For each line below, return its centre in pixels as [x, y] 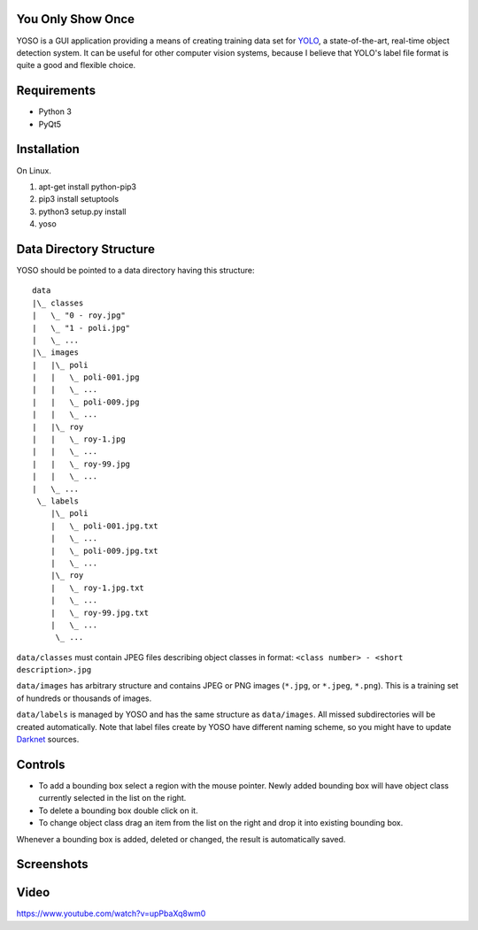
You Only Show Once [76, 19]
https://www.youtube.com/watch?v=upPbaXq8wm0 [111, 914]
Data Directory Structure [85, 249]
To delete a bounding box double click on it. [118, 811]
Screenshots [52, 864]
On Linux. [34, 170]
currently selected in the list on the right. [112, 798]
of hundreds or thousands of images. [84, 698]
